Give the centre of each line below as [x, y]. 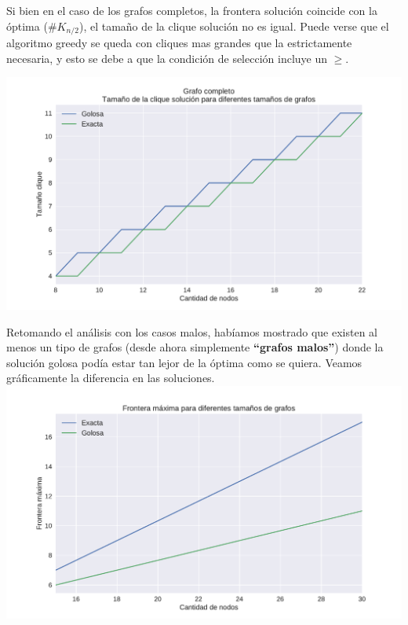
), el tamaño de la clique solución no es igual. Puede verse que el [234, 26]
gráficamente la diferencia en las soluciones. [111, 378]
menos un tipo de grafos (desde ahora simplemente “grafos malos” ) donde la [195, 347]
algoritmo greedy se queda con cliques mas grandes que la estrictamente [179, 43]
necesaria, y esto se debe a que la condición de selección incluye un [167, 58]
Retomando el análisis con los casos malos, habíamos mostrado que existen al [192, 331]
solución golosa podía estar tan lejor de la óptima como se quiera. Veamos [184, 362]
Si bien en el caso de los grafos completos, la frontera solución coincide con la [192, 10]
